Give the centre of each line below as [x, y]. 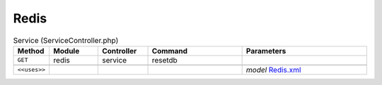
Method [31, 51]
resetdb [165, 60]
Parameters [266, 51]
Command [169, 51]
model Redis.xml [273, 70]
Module [66, 51]
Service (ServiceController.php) [66, 40]
